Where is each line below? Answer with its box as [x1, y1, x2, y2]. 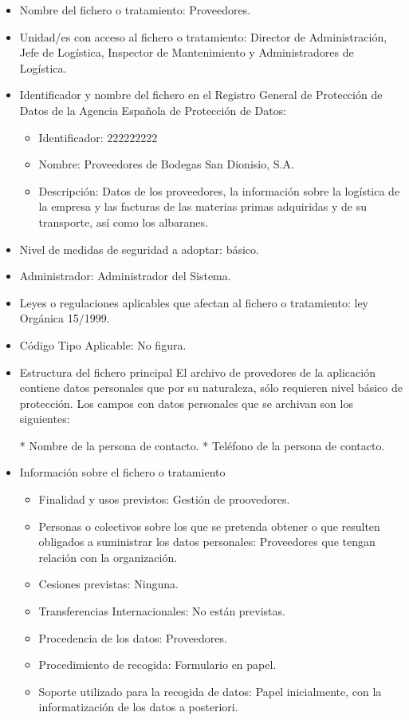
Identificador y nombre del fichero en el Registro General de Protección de [19, 86, 383, 103]
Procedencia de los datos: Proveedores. [38, 629, 227, 646]
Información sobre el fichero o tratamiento [19, 464, 226, 481]
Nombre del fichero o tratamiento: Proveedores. [19, 2, 251, 18]
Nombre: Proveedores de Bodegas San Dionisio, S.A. [38, 156, 294, 172]
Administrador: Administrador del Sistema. [19, 267, 231, 284]
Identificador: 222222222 [38, 129, 158, 145]
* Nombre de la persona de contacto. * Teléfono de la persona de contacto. [19, 437, 385, 453]
